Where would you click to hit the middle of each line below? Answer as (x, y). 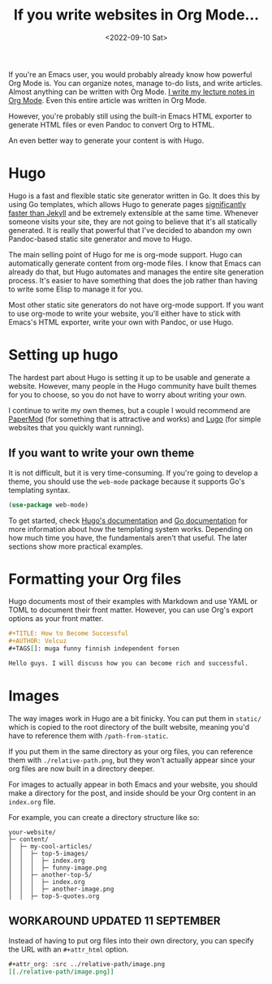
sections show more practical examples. (76, 546)
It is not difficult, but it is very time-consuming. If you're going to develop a (133, 473)
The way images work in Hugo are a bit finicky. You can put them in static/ (135, 718)
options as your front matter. (56, 619)
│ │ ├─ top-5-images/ (49, 853)
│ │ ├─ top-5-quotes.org (54, 896)
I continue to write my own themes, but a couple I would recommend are (130, 410)
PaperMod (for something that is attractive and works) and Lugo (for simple (135, 419)
